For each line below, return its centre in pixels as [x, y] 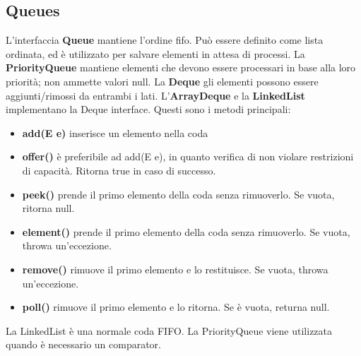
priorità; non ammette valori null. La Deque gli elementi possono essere [162, 81]
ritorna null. [48, 208]
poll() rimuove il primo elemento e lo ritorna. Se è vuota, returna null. [176, 307]
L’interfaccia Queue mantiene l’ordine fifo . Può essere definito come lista [165, 40]
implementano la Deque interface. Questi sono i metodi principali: [148, 109]
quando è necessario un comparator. [83, 344]
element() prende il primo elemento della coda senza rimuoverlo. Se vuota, [186, 231]
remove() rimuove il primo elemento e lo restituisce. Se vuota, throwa [175, 269]
